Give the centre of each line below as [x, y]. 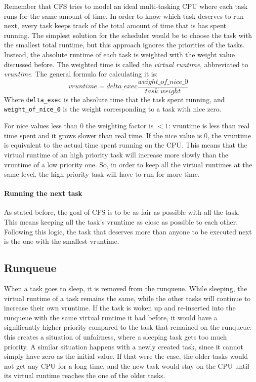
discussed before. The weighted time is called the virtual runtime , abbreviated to [126, 64]
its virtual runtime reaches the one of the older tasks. [85, 375]
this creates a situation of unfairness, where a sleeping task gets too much [116, 337]
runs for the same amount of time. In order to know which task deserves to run [124, 16]
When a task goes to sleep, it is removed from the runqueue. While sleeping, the [126, 288]
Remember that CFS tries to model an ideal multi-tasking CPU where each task [126, 6]
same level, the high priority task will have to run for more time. [102, 174]
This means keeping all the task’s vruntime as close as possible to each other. [121, 222]
